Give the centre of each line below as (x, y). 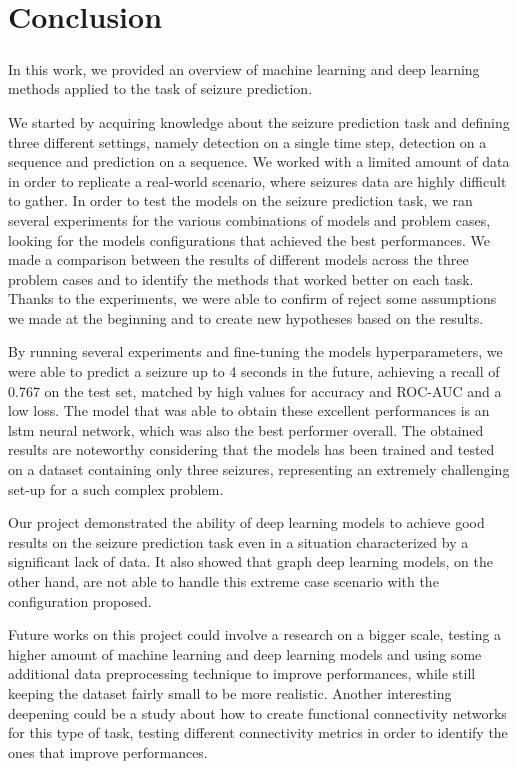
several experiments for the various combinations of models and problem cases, (249, 219)
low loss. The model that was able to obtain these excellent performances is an (249, 410)
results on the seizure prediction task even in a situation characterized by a (238, 541)
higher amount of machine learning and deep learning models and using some (245, 653)
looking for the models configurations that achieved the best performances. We (249, 239)
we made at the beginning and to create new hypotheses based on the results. (246, 317)
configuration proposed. (80, 600)
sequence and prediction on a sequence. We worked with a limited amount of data (259, 161)
